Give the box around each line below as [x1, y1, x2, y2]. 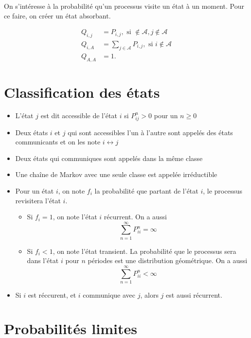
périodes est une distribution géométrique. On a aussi [88, 255, 248, 266]
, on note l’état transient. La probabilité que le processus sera [53, 246, 236, 256]
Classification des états [4, 82, 160, 102]
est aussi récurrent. [166, 290, 222, 300]
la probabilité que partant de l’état [94, 185, 198, 196]
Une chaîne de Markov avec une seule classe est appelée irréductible [15, 169, 217, 179]
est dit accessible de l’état [40, 110, 117, 120]
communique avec [83, 290, 136, 300]
